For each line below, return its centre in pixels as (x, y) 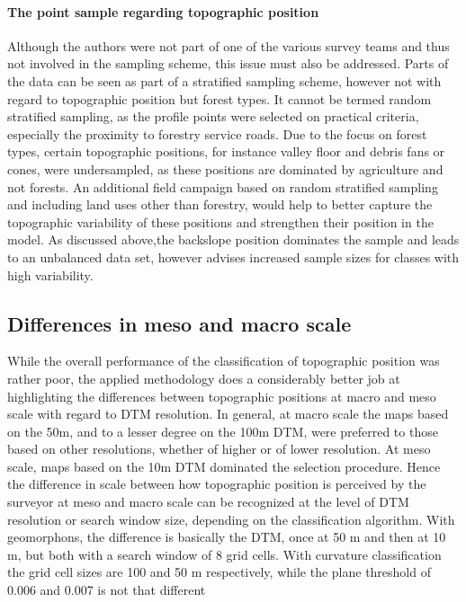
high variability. (50, 274)
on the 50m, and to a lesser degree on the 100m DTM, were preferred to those (223, 431)
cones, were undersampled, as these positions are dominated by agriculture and (225, 168)
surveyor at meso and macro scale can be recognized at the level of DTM (208, 502)
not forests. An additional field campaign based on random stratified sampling (223, 186)
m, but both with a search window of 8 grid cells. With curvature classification (224, 554)
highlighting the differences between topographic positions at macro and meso (222, 396)
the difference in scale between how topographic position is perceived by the (217, 484)
